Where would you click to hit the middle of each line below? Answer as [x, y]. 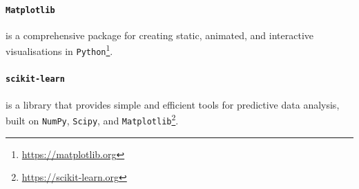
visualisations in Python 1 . [59, 50]
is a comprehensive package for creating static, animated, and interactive [160, 35]
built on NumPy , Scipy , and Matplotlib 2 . [92, 119]
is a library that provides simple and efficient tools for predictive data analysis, [173, 104]
